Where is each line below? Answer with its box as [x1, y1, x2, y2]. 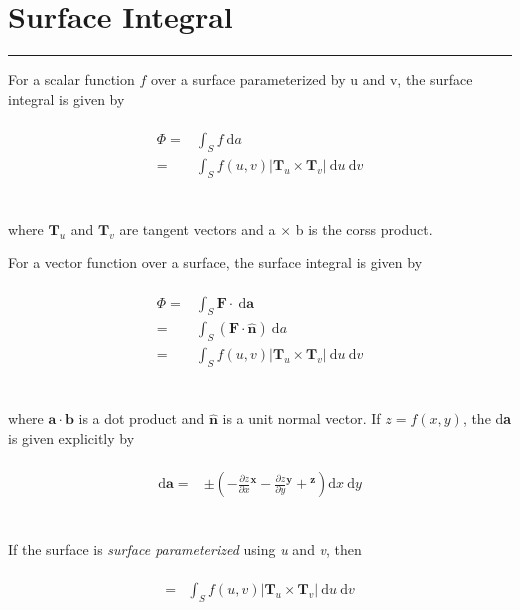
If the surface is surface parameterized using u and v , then [8, 539, 362, 560]
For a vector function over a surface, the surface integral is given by [8, 252, 423, 273]
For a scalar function [8, 69, 135, 90]
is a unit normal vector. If [222, 408, 381, 429]
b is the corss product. [295, 218, 433, 239]
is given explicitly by [8, 427, 135, 448]
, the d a [462, 408, 512, 429]
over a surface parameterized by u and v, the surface [150, 69, 473, 90]
